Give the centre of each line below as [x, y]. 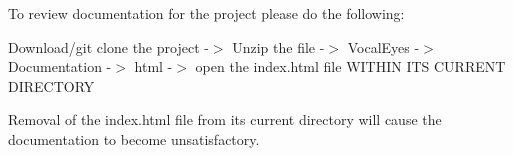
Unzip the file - [278, 46]
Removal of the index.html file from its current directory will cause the [225, 119]
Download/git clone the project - [108, 46]
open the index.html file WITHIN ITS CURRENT [350, 66]
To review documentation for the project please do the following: [206, 13]
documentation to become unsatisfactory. [134, 138]
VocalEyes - [383, 46]
